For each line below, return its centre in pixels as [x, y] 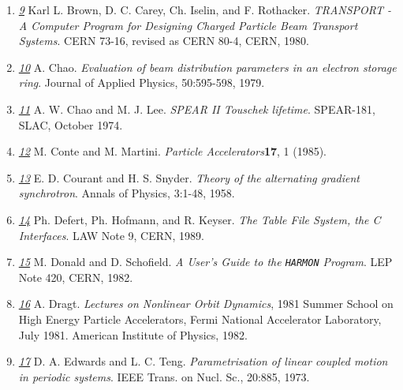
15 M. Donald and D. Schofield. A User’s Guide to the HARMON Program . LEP [205, 262]
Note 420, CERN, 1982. [76, 277]
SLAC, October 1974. [71, 124]
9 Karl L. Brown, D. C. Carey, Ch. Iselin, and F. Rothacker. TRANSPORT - [205, 9]
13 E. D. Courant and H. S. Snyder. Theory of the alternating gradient [189, 177]
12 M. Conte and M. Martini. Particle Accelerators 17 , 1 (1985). [172, 151]
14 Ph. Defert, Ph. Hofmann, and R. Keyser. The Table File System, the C [200, 219]
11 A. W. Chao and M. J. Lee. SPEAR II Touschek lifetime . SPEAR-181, [197, 109]
